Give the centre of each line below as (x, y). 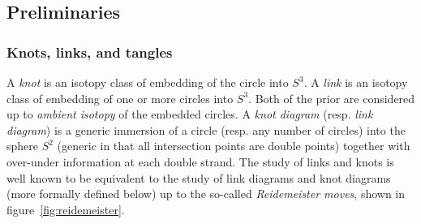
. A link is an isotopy (356, 82)
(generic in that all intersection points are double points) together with (234, 146)
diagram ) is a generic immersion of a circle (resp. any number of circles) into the (206, 129)
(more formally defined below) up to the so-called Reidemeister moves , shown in (206, 194)
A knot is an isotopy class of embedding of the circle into (148, 82)
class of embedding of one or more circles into (120, 98)
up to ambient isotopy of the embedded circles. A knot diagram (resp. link (190, 114)
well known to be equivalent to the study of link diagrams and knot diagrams (199, 177)
